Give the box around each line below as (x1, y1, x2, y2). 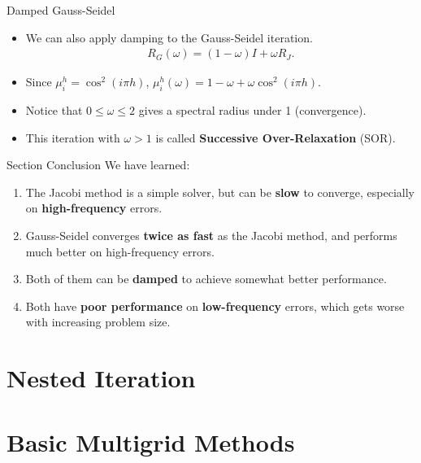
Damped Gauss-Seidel (7, 2, 115, 18)
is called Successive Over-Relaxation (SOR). (155, 129, 396, 146)
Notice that (25, 102, 83, 119)
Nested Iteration (7, 361, 196, 395)
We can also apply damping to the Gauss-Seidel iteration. (25, 28, 313, 46)
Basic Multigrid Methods (7, 425, 295, 458)
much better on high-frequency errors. (25, 242, 215, 260)
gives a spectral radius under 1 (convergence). (138, 102, 367, 119)
